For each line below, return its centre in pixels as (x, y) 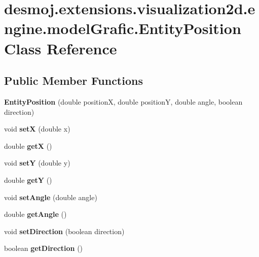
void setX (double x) (37, 129)
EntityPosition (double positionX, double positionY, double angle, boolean (123, 101)
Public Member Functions (73, 81)
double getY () (28, 180)
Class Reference (61, 48)
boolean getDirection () (44, 248)
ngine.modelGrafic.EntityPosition (123, 28)
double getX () (28, 146)
